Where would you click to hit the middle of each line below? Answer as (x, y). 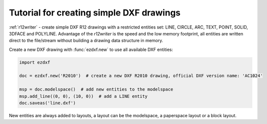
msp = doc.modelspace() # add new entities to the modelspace (96, 89)
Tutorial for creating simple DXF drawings (95, 13)
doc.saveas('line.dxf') (48, 103)
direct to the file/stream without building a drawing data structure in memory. (86, 41)
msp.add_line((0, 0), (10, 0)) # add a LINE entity (83, 96)
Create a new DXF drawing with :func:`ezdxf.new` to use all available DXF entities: (91, 49)
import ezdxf (35, 62)
